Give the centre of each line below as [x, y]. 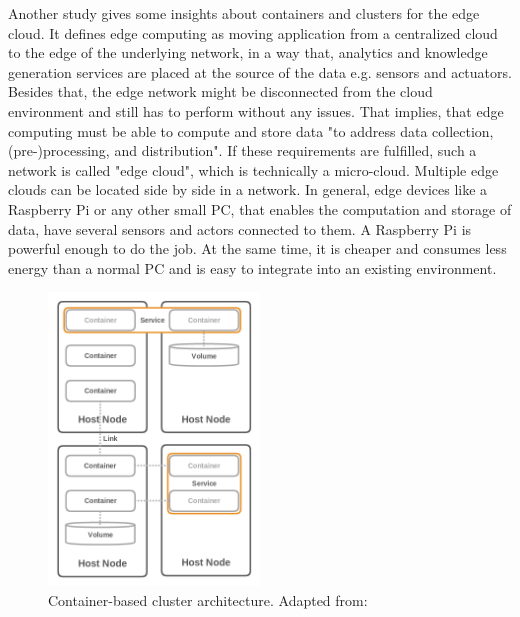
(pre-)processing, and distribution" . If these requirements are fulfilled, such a [242, 150]
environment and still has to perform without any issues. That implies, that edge [256, 110]
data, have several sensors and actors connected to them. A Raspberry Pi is [240, 228]
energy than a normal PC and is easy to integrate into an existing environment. [252, 267]
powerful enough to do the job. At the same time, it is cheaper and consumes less [257, 248]
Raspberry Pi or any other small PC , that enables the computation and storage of [260, 208]
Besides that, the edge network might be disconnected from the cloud [220, 91]
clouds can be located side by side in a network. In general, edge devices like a [248, 189]
